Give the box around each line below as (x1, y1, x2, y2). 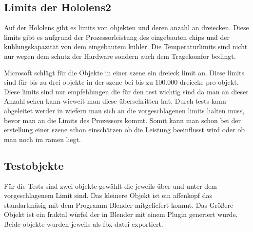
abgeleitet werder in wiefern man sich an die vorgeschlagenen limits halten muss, (4, 105, 245, 115)
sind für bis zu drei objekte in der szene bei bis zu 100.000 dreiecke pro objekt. (4, 77, 239, 87)
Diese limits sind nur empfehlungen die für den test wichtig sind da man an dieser (4, 86, 249, 96)
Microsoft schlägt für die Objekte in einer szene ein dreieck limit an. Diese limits (4, 67, 245, 77)
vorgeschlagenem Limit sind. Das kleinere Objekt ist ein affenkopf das (4, 190, 213, 200)
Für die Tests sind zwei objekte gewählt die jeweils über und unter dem (4, 180, 217, 191)
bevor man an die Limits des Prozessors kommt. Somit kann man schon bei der (4, 115, 241, 125)
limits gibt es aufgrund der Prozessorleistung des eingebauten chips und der (4, 32, 230, 42)
